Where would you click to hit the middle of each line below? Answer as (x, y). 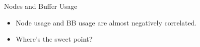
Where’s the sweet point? (54, 39)
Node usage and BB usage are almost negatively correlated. (106, 22)
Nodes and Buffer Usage (41, 6)
